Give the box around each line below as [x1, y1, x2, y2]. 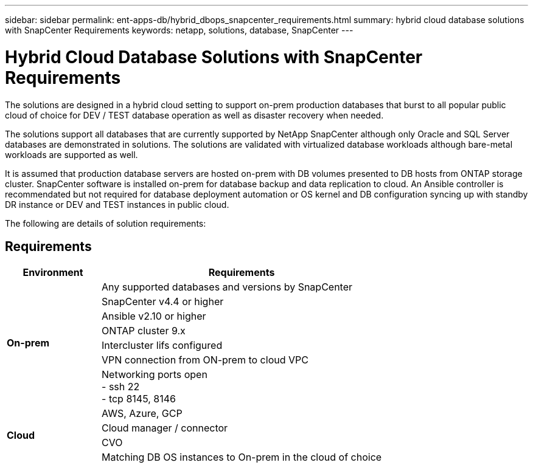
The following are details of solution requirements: [5, 218, 206, 229]
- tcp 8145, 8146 [102, 393, 176, 405]
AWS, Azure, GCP [102, 407, 183, 420]
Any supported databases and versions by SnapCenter [102, 281, 353, 294]
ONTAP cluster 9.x [102, 325, 186, 337]
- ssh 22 [102, 380, 140, 393]
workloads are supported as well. [5, 149, 138, 160]
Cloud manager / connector [102, 422, 228, 435]
